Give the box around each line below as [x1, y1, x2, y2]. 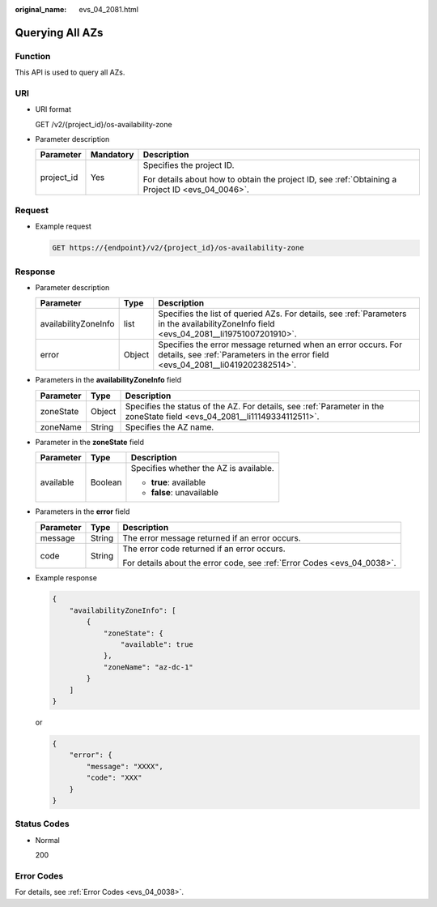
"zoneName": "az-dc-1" [103, 662, 193, 672]
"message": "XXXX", [86, 762, 163, 771]
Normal [35, 835, 60, 845]
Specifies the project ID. [142, 160, 235, 171]
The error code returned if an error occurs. [122, 543, 286, 554]
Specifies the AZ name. [125, 421, 214, 433]
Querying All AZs [15, 25, 104, 40]
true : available [151, 477, 206, 488]
